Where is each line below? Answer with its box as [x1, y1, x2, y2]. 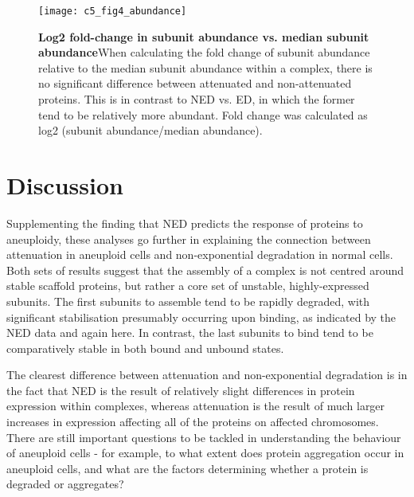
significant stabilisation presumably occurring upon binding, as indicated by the [6, 308, 396, 325]
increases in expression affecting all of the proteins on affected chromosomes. [6, 413, 379, 430]
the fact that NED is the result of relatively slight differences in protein [6, 382, 355, 398]
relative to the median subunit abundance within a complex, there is [38, 59, 373, 76]
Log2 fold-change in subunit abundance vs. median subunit [38, 28, 369, 45]
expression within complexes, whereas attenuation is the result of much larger [6, 397, 385, 414]
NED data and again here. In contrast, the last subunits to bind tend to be [6, 324, 373, 341]
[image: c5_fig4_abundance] [38, 6, 187, 17]
